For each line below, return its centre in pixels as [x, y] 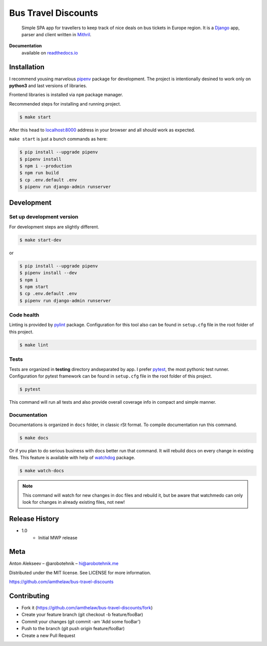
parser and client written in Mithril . [56, 34]
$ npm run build [39, 173]
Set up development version [44, 217]
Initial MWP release [58, 538]
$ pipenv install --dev [48, 273]
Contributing [29, 596]
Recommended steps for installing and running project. [65, 104]
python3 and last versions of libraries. [48, 86]
